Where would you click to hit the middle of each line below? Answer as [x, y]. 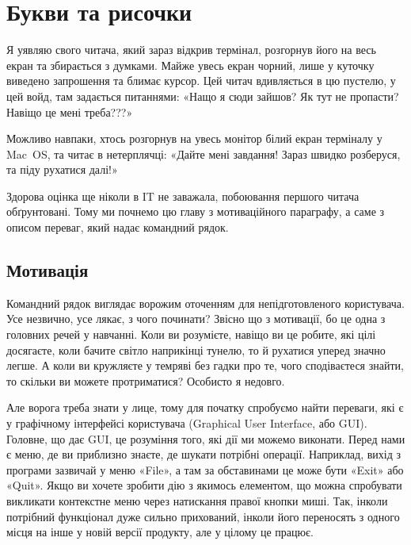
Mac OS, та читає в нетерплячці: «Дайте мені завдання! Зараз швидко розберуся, [204, 154]
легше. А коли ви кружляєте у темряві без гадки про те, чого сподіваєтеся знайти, [205, 365]
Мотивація [48, 270]
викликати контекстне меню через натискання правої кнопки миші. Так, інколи [197, 500]
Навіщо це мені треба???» [70, 111]
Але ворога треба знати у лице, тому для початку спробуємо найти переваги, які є [205, 407]
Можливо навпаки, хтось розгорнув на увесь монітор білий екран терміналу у [194, 138]
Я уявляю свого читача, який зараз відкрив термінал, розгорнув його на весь [191, 50]
